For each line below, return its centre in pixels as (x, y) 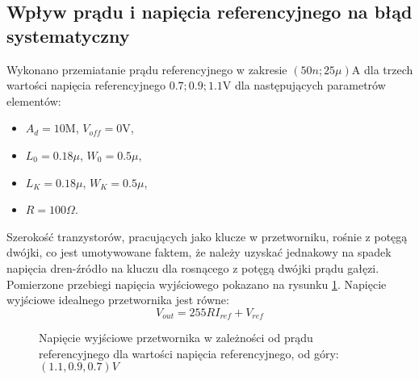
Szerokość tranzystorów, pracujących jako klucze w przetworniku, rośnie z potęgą (207, 236)
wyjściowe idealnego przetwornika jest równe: (118, 300)
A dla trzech (382, 69)
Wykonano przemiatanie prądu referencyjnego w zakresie (147, 69)
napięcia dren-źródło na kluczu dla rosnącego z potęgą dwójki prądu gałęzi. (193, 267)
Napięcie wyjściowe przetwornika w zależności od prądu (176, 338)
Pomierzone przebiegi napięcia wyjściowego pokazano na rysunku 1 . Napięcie (197, 284)
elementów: (34, 100)
